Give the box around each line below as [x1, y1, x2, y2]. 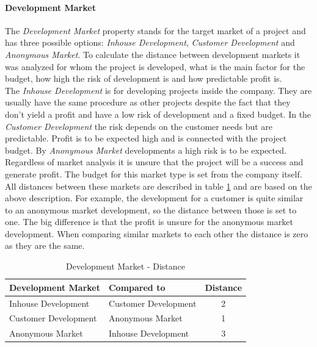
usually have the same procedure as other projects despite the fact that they [5, 96, 291, 109]
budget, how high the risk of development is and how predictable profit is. [5, 72, 282, 85]
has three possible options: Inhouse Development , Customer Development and [5, 36, 295, 49]
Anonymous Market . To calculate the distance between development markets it [5, 48, 301, 60]
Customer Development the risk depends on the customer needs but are [5, 120, 273, 132]
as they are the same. [5, 239, 85, 252]
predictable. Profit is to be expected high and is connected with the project [5, 132, 287, 145]
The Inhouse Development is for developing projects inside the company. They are [5, 84, 312, 96]
